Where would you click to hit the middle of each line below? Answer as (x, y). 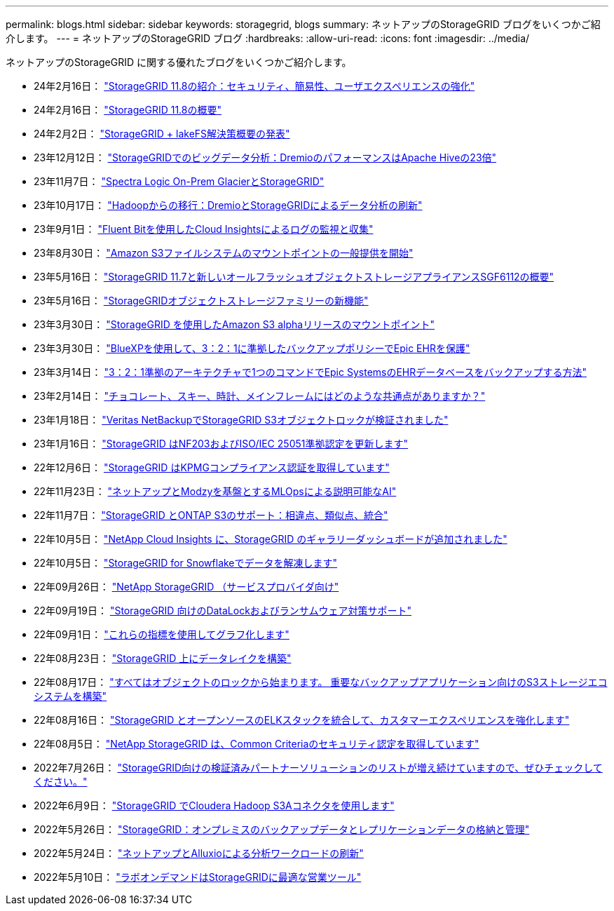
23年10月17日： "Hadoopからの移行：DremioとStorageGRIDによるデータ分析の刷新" (228, 205)
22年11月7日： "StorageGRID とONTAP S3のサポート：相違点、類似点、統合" (211, 515)
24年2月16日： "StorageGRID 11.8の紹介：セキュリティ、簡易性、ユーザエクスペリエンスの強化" (254, 86)
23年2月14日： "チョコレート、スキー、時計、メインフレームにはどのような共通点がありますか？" (260, 396)
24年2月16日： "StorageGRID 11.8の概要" (128, 110)
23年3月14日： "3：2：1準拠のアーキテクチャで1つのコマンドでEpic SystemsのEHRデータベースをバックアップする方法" (311, 372)
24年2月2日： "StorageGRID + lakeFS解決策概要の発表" (162, 134)
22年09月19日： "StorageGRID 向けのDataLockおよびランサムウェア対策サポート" (223, 610)
